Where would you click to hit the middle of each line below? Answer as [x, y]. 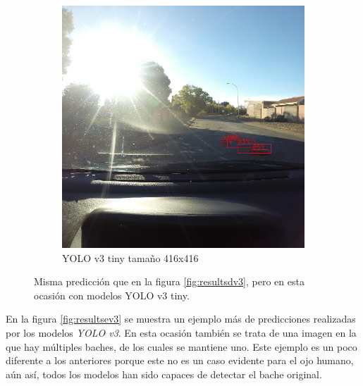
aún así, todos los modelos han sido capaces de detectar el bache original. [164, 374]
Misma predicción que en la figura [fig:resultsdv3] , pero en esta [169, 281]
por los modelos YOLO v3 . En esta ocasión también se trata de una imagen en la [181, 332]
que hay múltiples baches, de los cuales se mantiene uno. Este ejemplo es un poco [181, 346]
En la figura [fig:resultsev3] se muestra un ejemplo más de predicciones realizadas [181, 319]
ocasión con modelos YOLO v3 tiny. [112, 295]
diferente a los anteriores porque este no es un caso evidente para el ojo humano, [180, 360]
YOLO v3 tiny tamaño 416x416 [130, 257]
